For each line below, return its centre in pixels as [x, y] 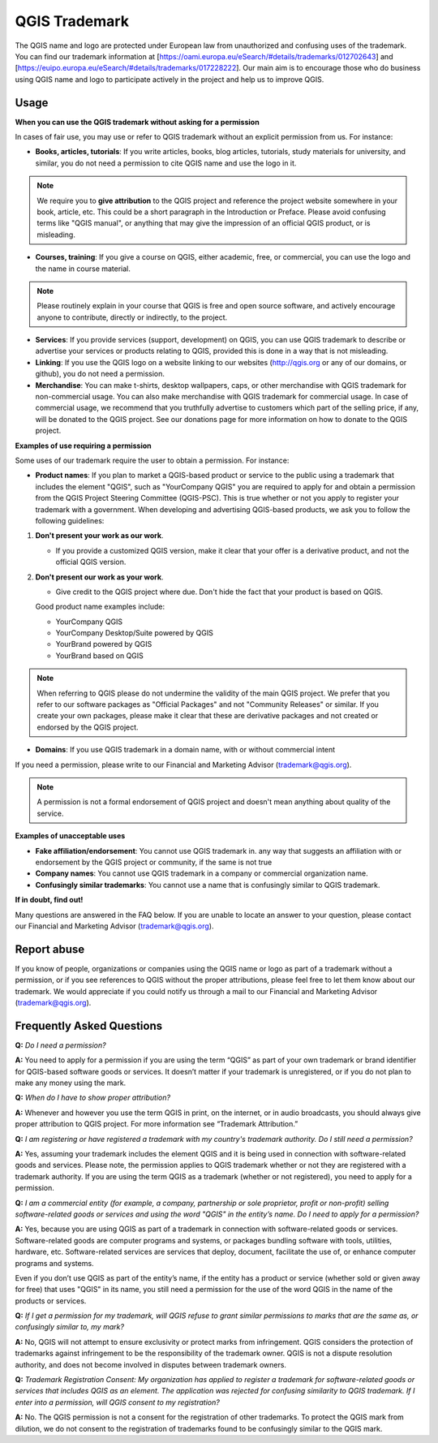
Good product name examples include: [100, 607]
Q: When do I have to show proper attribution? [92, 1098]
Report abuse [50, 949]
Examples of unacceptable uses [70, 836]
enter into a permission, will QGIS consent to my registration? [118, 1402]
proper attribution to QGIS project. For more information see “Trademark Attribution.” [157, 1124]
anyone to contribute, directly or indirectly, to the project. [132, 317]
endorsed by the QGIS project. [88, 727]
